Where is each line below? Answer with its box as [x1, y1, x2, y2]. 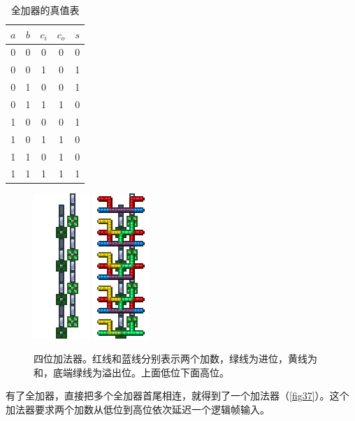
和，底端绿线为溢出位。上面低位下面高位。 [34, 364, 229, 379]
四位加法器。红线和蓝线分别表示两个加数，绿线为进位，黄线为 [34, 351, 317, 366]
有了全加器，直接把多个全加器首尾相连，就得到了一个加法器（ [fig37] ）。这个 [6, 388, 349, 403]
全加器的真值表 [10, 3, 80, 17]
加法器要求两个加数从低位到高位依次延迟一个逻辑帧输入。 [6, 401, 270, 416]
